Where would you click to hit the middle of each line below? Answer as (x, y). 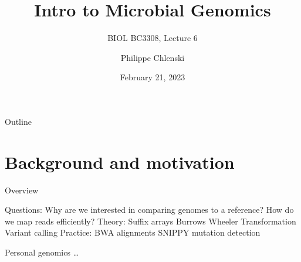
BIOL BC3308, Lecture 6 (153, 38)
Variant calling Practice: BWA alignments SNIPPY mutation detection (133, 232)
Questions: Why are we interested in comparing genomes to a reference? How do (149, 210)
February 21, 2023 (153, 77)
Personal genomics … (42, 252)
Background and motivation (120, 161)
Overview (22, 190)
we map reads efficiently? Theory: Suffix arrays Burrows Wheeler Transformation (150, 221)
